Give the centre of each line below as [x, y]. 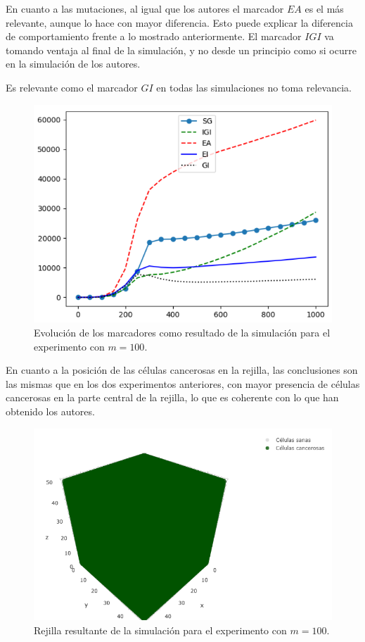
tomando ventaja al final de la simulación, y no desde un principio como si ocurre [181, 50]
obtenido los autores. [50, 411]
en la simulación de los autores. [73, 64]
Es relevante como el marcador [72, 87]
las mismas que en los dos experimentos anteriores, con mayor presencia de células [183, 383]
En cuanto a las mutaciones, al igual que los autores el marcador [145, 8]
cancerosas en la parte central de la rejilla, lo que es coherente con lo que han [172, 397]
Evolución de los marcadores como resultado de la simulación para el [182, 333]
